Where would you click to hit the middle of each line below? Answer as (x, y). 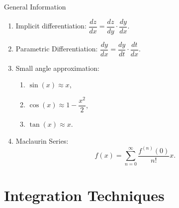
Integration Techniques (84, 195)
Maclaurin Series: (42, 140)
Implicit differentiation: (51, 26)
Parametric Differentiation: (57, 49)
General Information (35, 6)
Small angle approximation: (57, 68)
